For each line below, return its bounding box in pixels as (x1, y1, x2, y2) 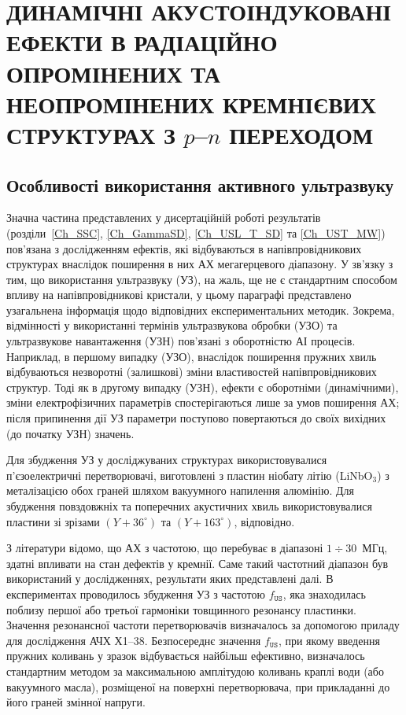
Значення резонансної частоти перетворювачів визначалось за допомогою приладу (6, 617, 400, 633)
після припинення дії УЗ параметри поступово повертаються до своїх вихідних (6, 410, 386, 426)
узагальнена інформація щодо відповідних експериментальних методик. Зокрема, (6, 301, 395, 318)
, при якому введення (278, 632, 380, 648)
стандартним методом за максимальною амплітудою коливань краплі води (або (6, 662, 384, 679)
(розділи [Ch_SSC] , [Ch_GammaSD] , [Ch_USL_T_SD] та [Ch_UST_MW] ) (6, 224, 386, 241)
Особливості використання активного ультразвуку (6, 172, 393, 197)
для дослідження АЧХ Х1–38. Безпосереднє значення (6, 632, 261, 648)
